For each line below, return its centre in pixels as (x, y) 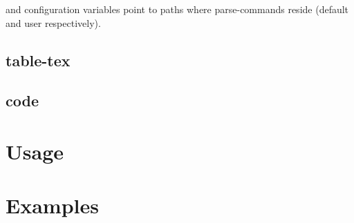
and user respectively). (53, 22)
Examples (52, 205)
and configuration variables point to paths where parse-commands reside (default (177, 9)
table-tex (38, 60)
